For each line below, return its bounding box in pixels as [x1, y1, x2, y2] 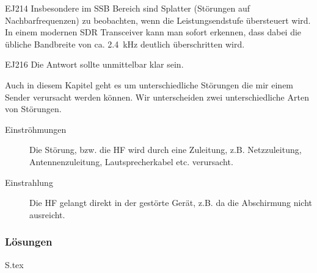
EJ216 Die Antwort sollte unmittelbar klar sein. [5, 58, 184, 71]
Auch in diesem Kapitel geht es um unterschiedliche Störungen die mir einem [5, 78, 294, 91]
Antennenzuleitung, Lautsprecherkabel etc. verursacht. [29, 155, 233, 168]
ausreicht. [29, 208, 65, 221]
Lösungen [5, 234, 53, 249]
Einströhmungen [5, 122, 67, 135]
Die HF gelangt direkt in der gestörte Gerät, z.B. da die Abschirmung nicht [29, 196, 313, 209]
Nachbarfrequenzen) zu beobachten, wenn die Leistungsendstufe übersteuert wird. [5, 13, 311, 26]
